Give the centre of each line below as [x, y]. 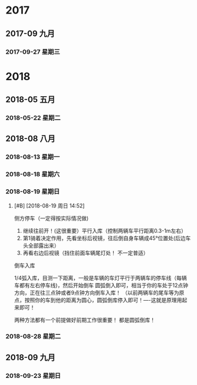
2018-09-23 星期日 [33, 376]
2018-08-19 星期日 [33, 192]
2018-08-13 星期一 [33, 157]
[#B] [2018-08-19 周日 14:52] [49, 205]
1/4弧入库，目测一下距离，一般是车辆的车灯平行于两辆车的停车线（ [95, 278]
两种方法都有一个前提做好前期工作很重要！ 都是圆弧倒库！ [85, 320]
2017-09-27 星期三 [33, 52]
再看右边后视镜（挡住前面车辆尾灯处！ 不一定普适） [86, 253]
